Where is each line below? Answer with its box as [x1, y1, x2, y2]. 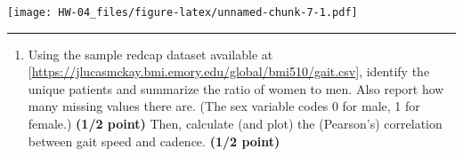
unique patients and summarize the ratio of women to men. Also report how [28, 79, 444, 98]
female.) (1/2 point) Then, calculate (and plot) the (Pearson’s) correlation [28, 114, 443, 133]
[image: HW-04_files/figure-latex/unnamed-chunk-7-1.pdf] [7, 6, 358, 19]
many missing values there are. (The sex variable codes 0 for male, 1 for [28, 97, 420, 115]
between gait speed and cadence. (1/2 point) [28, 131, 280, 150]
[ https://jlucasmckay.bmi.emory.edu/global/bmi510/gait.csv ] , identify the [28, 62, 430, 81]
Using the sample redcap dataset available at [28, 44, 273, 63]
